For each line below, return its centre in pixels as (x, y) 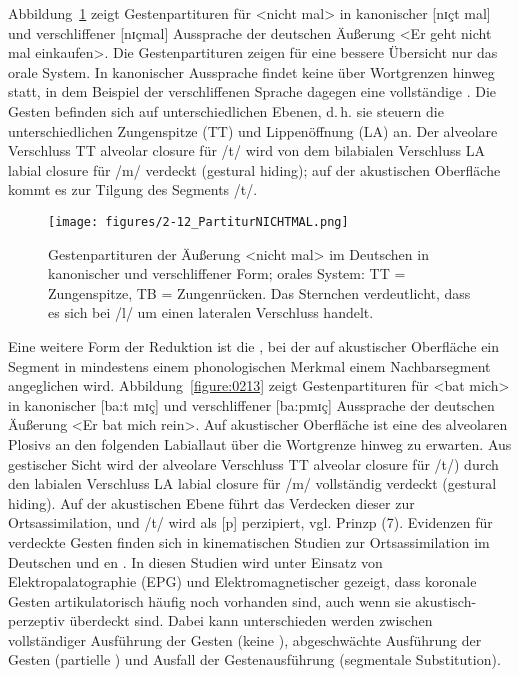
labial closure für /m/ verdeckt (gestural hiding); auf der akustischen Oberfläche (254, 169)
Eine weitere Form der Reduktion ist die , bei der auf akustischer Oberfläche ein (254, 345)
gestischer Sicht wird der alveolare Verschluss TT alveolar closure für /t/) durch (253, 463)
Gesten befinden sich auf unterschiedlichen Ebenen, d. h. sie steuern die (226, 110)
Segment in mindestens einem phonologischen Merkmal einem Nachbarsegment (249, 365)
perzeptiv (36, 620)
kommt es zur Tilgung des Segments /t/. (133, 189)
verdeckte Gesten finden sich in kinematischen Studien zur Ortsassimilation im (249, 541)
